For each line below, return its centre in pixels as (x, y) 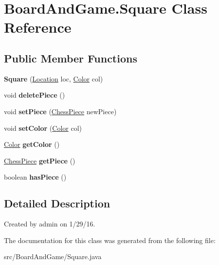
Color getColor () (32, 144)
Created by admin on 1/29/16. (50, 224)
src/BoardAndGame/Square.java (53, 256)
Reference (38, 27)
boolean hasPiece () (35, 177)
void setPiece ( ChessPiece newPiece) (60, 111)
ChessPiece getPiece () (40, 160)
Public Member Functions (71, 58)
